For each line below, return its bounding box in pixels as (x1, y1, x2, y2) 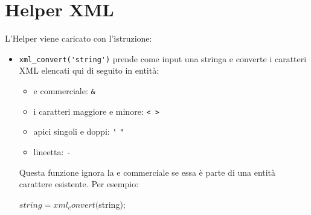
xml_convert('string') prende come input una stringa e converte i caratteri (19, 52, 307, 65)
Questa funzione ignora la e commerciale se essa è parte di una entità (19, 165, 276, 178)
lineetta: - (33, 145, 71, 158)
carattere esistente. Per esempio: (19, 178, 139, 190)
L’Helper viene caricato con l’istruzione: (5, 32, 152, 45)
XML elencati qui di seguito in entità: (19, 64, 159, 77)
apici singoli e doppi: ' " (33, 125, 124, 138)
